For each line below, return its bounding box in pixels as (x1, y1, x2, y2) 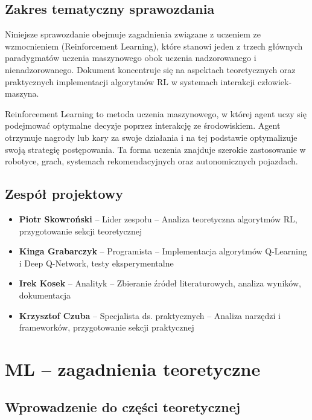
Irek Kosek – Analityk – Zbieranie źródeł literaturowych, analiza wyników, (19, 277, 301, 289)
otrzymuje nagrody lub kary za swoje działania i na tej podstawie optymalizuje (5, 131, 298, 143)
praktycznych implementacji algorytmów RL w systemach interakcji (5, 75, 255, 88)
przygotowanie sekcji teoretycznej (19, 224, 142, 237)
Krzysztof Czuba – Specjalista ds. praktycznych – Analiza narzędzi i (19, 309, 281, 321)
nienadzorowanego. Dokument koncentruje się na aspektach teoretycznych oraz (5, 63, 296, 76)
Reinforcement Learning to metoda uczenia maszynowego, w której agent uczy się (5, 107, 307, 120)
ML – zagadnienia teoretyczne (5, 356, 261, 381)
